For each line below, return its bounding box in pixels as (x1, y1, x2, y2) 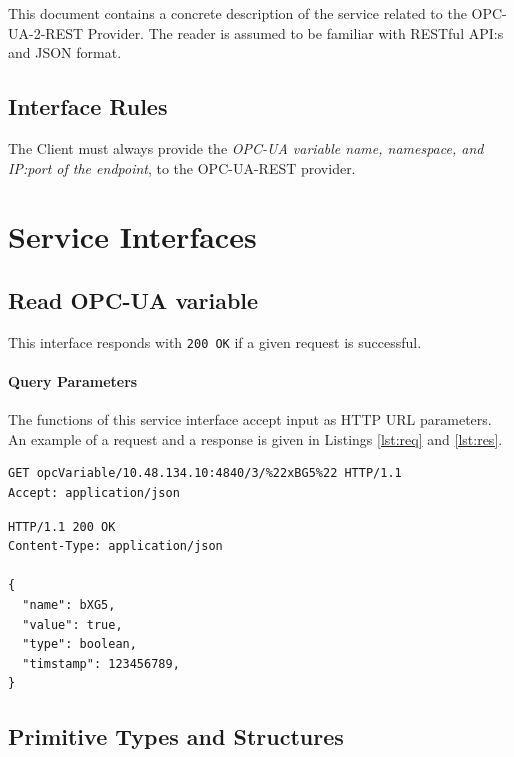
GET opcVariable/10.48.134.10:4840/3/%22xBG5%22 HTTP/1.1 (8, 466, 402, 481)
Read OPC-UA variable (8, 284, 259, 315)
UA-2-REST (8, 22, 84, 43)
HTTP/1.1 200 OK (8, 519, 116, 534)
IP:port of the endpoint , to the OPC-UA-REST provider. (8, 157, 356, 178)
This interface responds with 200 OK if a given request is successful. (8, 331, 422, 352)
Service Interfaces (8, 216, 257, 257)
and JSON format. (8, 42, 122, 63)
